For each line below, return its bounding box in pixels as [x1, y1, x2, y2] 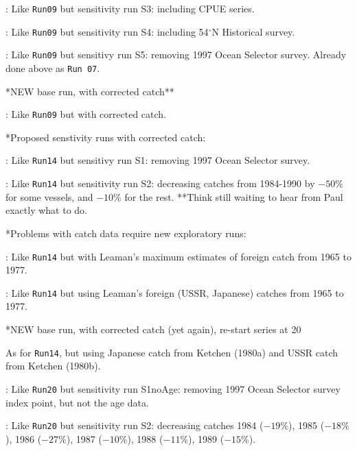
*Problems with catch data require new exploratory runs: [5, 225, 246, 240]
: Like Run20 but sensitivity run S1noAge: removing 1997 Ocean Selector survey [5, 381, 341, 395]
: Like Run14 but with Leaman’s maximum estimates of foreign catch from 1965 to [5, 249, 352, 263]
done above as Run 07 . [5, 60, 100, 75]
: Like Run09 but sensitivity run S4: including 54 [5, 24, 209, 38]
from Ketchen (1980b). [5, 358, 101, 373]
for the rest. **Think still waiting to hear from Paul [124, 189, 343, 204]
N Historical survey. [211, 24, 295, 38]
